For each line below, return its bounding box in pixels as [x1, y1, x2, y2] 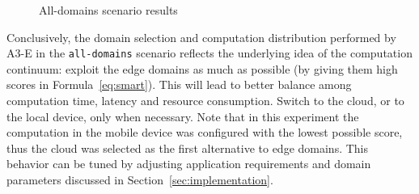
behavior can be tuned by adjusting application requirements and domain [6, 155, 371, 172]
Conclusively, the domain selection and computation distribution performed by [6, 28, 396, 45]
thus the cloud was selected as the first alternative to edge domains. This [6, 139, 369, 156]
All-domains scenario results [39, 2, 178, 18]
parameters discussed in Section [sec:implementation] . [6, 171, 273, 188]
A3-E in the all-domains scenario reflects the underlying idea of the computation [6, 44, 413, 61]
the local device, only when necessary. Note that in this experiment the [6, 108, 359, 124]
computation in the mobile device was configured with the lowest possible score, [6, 124, 403, 141]
